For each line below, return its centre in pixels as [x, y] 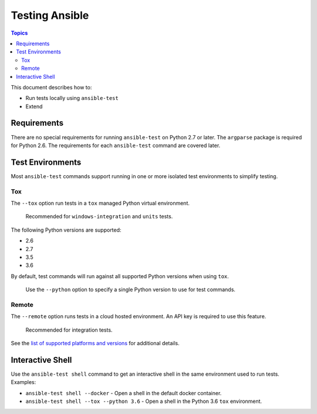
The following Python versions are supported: [66, 230]
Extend [34, 106]
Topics [19, 33]
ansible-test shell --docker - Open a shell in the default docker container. [124, 393]
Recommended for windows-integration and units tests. [99, 216]
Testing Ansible [50, 15]
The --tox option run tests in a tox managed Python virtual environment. [100, 203]
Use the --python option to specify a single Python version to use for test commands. [131, 290]
